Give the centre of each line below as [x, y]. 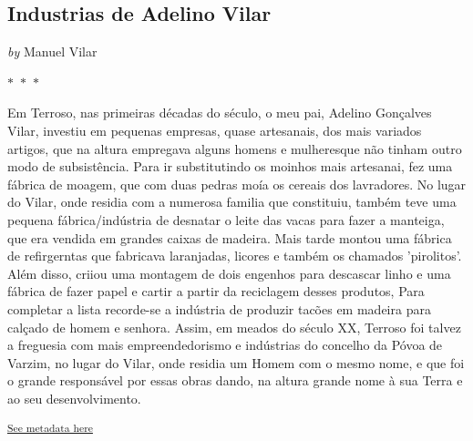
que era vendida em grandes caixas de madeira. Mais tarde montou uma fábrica [230, 237]
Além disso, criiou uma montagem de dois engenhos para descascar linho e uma [229, 273]
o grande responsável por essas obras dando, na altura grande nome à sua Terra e [235, 380]
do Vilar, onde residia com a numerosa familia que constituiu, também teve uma [232, 202]
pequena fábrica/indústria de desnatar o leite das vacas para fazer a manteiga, [226, 219]
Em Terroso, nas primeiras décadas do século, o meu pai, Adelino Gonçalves [220, 113]
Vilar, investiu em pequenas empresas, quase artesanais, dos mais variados [215, 130]
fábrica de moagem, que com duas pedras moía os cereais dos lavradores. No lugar [237, 184]
